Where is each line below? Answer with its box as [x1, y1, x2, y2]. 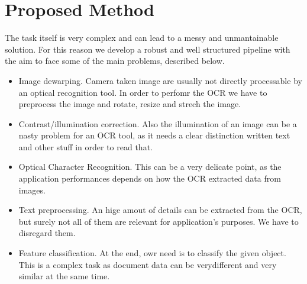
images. [18, 183, 46, 196]
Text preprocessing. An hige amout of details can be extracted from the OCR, [18, 204, 302, 216]
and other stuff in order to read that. [18, 140, 153, 153]
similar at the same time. [18, 270, 110, 282]
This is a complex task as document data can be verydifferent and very [18, 258, 277, 270]
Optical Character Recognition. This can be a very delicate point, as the [18, 160, 282, 173]
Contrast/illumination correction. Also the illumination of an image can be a [18, 117, 297, 130]
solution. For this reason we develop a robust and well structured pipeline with [5, 43, 290, 55]
